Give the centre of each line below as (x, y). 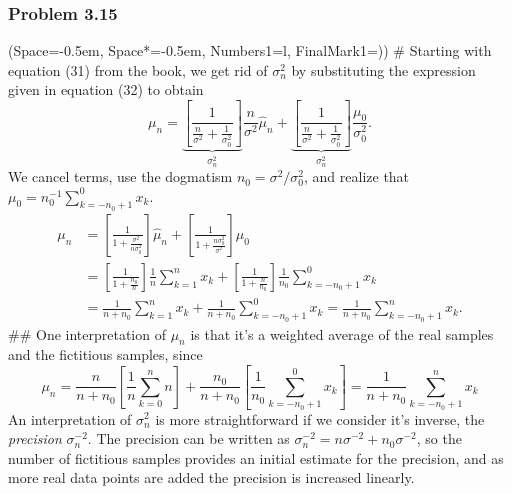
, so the (439, 438)
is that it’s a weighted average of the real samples (342, 333)
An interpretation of (70, 418)
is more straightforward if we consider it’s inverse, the (320, 418)
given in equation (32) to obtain (106, 89)
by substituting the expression (383, 69)
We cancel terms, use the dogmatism (120, 176)
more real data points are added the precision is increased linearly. (211, 477)
